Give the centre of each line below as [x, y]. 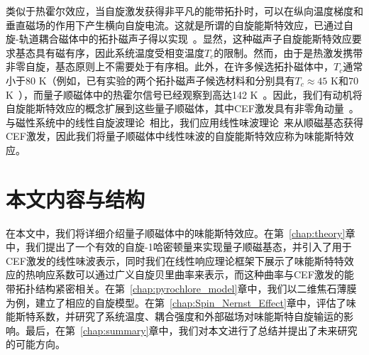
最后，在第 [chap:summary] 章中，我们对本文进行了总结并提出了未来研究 [191, 330]
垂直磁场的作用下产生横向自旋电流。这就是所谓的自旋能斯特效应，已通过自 [180, 24]
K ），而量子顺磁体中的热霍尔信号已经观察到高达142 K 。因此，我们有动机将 [184, 94]
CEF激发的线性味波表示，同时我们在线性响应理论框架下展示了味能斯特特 [175, 260]
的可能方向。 [35, 344]
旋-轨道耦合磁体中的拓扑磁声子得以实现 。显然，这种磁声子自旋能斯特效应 [179, 39]
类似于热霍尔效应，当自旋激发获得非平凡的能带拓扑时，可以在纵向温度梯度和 [184, 11]
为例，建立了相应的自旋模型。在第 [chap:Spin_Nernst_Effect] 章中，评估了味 [181, 302]
